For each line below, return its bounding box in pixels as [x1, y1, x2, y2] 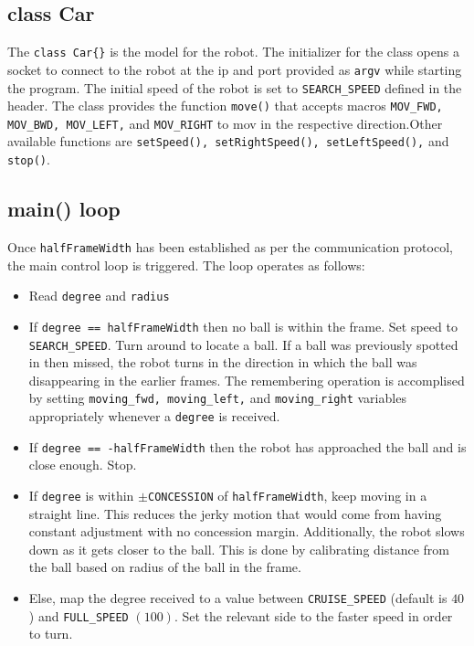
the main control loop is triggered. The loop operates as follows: [7, 255, 365, 274]
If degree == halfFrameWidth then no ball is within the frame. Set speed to [28, 316, 458, 335]
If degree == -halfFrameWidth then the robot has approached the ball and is [28, 437, 467, 456]
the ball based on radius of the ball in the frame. [28, 557, 301, 577]
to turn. [28, 624, 73, 643]
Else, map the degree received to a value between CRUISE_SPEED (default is [28, 588, 448, 607]
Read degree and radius [28, 286, 170, 305]
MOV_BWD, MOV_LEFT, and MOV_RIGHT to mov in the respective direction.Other [7, 113, 443, 132]
